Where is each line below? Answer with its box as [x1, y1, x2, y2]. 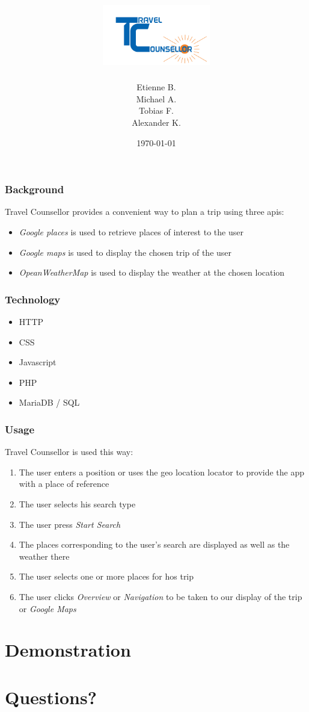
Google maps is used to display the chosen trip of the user [19, 246, 232, 258]
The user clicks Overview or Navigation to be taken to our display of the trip [19, 590, 302, 602]
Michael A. [136, 92, 177, 105]
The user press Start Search [19, 518, 121, 530]
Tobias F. [139, 104, 174, 117]
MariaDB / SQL [19, 396, 80, 409]
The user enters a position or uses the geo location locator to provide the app [19, 465, 305, 478]
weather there [19, 549, 70, 562]
